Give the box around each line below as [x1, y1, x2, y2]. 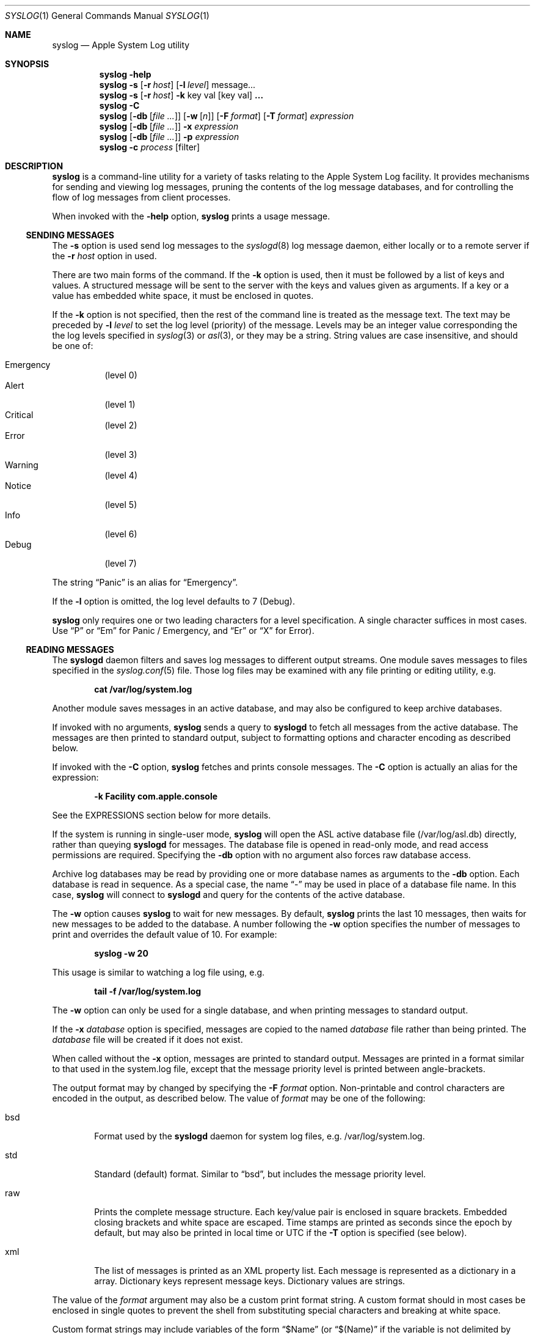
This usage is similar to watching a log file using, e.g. [52, 967, 265, 977]
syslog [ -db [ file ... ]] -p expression [99, 131, 239, 142]
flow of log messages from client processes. [52, 192, 231, 202]
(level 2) [104, 420, 137, 430]
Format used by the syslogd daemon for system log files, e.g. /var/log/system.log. [94, 1131, 425, 1141]
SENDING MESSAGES [26, 230, 114, 240]
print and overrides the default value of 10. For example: [52, 929, 277, 940]
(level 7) [104, 558, 137, 568]
